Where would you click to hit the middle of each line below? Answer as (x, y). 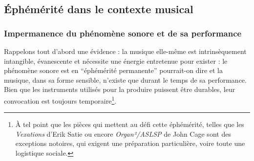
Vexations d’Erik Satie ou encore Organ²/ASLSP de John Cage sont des (123, 134)
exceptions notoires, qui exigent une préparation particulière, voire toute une (130, 143)
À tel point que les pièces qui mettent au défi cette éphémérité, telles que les (130, 124)
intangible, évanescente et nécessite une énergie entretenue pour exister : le (116, 61)
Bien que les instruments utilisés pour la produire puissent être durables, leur (120, 89)
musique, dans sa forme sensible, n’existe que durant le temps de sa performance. (125, 80)
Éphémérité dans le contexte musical (99, 9)
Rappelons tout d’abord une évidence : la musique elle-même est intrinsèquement (125, 51)
